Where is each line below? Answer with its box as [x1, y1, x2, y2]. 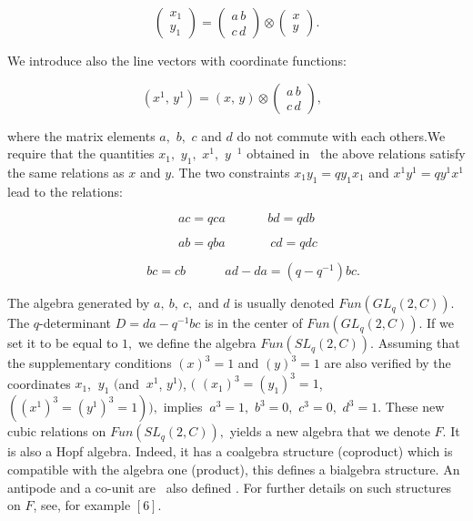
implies [163, 397, 203, 416]
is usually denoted [234, 293, 335, 312]
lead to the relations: [7, 181, 123, 200]
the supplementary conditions [7, 353, 172, 373]
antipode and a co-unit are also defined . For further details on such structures [7, 477, 452, 496]
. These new [377, 397, 445, 416]
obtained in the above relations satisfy [247, 144, 466, 163]
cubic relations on [7, 422, 106, 441]
